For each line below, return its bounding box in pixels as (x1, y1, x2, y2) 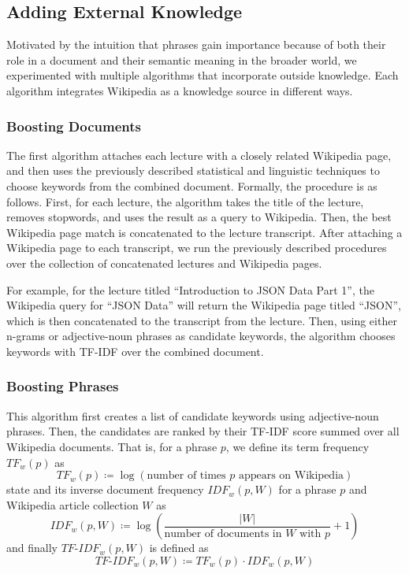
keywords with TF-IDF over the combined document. (6, 343, 264, 359)
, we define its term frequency (225, 438, 370, 454)
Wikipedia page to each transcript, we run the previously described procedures (6, 239, 387, 256)
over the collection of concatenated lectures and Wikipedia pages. (6, 254, 322, 271)
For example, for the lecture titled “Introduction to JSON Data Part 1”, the (6, 281, 374, 298)
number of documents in (164, 528, 282, 539)
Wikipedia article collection (6, 496, 139, 513)
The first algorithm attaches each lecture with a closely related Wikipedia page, (6, 146, 392, 163)
